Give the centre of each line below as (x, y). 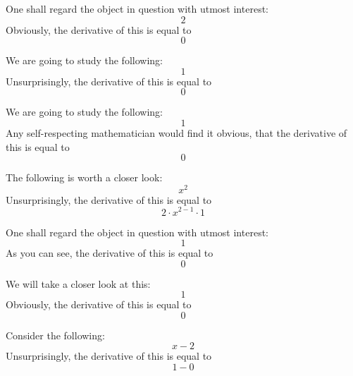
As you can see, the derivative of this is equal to (110, 253)
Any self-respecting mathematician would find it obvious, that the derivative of (176, 132)
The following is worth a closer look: (84, 177)
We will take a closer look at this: (78, 283)
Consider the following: (55, 335)
